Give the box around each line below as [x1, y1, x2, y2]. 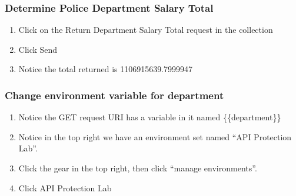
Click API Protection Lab [18, 181, 112, 194]
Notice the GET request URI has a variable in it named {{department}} [18, 111, 281, 123]
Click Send [18, 43, 58, 55]
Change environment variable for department [5, 87, 224, 102]
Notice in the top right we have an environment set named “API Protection [18, 130, 292, 143]
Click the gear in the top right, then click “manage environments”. [18, 162, 257, 174]
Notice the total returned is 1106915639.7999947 [18, 63, 193, 75]
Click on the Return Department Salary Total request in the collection [18, 23, 273, 36]
